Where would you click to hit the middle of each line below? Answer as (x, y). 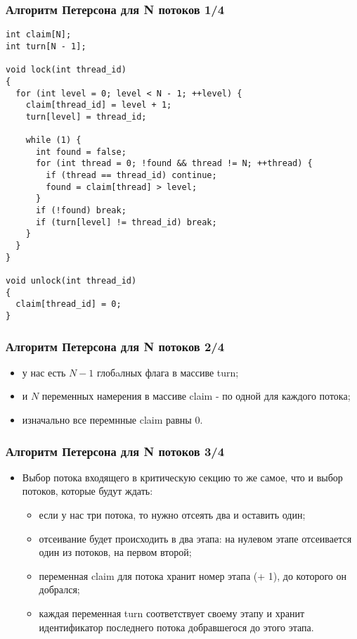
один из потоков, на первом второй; (115, 552)
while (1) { (53, 140)
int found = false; (81, 152)
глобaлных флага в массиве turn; (168, 372)
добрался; (59, 589)
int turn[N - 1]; (46, 46)
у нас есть (44, 372)
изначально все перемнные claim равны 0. (112, 420)
